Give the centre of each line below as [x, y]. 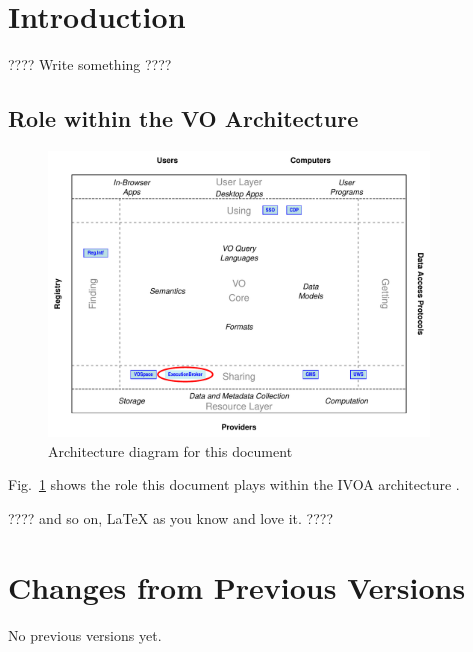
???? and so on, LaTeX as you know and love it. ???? [171, 517]
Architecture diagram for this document [170, 450]
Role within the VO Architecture [183, 118]
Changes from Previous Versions [237, 586]
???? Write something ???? [90, 64]
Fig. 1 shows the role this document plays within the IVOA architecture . [234, 484]
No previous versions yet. [85, 634]
